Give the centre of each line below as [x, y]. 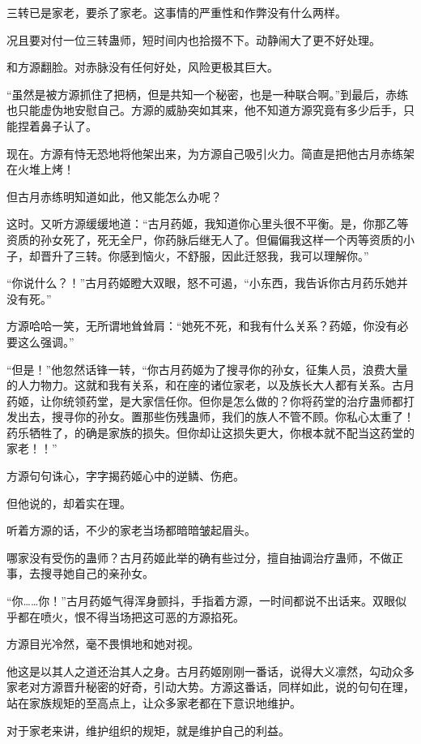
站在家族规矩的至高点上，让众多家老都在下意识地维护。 [154, 703]
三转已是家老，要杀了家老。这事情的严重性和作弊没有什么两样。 [176, 12]
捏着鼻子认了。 [57, 125]
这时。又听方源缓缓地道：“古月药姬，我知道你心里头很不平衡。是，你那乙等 [208, 224]
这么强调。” [46, 341]
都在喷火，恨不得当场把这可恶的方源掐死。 [131, 616]
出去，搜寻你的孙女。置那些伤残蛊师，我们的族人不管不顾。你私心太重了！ [216, 417]
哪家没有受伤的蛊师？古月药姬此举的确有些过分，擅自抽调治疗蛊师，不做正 [205, 557]
